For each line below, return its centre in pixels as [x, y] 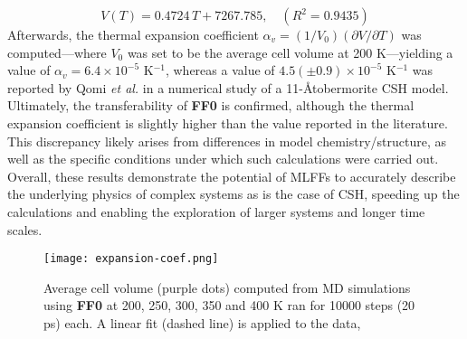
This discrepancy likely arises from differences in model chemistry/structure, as [227, 141]
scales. [25, 229]
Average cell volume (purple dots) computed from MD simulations [227, 287]
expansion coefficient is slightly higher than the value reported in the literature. [228, 122]
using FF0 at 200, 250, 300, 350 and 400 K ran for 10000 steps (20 [229, 305]
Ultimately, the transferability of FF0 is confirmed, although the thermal [211, 105]
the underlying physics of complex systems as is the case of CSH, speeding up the [233, 194]
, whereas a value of [220, 70]
